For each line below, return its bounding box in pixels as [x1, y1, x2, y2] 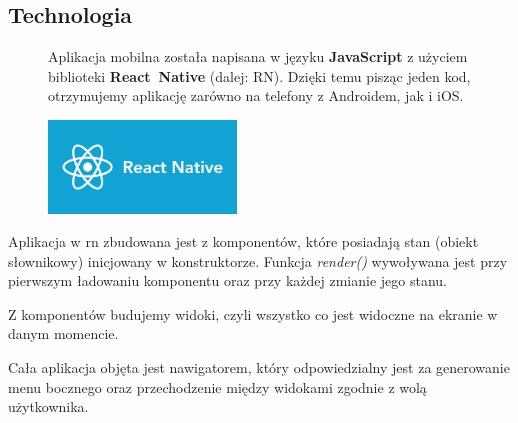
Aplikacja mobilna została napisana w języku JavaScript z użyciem [48, 46, 468, 67]
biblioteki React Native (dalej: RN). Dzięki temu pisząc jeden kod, [48, 65, 471, 86]
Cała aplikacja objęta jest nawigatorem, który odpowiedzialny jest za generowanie [8, 357, 510, 378]
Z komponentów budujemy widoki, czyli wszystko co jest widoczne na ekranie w [8, 303, 498, 324]
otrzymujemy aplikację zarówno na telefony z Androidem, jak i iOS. [48, 85, 464, 106]
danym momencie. [8, 323, 119, 344]
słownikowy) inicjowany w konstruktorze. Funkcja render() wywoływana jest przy [8, 250, 508, 271]
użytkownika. [8, 396, 89, 417]
